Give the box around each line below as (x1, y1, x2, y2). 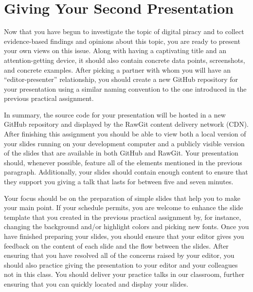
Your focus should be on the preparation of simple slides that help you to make (4, 193, 240, 203)
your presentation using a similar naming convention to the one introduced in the (4, 83, 247, 94)
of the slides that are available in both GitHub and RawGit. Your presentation (4, 148, 238, 158)
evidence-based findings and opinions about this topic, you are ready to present (4, 36, 240, 46)
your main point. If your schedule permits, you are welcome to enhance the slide (4, 202, 243, 213)
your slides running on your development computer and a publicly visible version (4, 138, 245, 148)
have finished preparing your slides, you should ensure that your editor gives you (4, 231, 244, 241)
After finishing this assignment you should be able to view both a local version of (4, 129, 246, 139)
